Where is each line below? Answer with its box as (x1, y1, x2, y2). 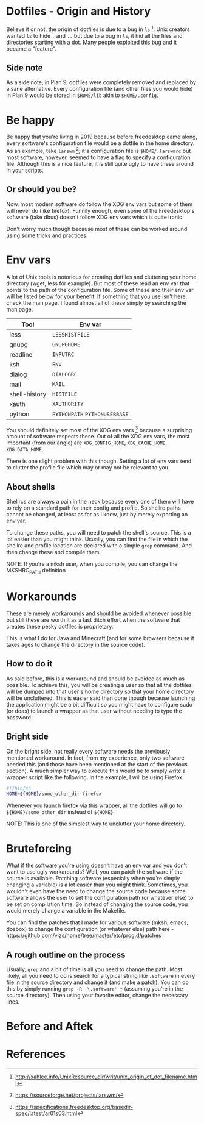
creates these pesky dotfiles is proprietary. (6, 622, 114, 630)
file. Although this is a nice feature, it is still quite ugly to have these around (6, 160, 194, 167)
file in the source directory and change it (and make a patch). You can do (6, 979, 189, 986)
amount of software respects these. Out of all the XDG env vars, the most (6, 433, 190, 440)
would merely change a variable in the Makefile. (6, 907, 126, 914)
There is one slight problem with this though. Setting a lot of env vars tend (6, 457, 192, 465)
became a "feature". (6, 45, 56, 52)
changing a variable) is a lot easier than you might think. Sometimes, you (6, 881, 188, 888)
